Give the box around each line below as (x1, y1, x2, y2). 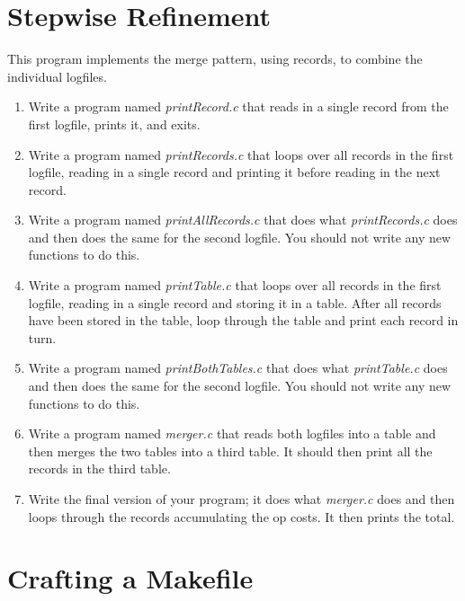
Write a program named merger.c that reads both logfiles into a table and (28, 424, 436, 443)
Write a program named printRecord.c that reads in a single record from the (28, 97, 449, 116)
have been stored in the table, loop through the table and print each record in (28, 311, 459, 330)
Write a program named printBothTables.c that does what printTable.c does (28, 358, 448, 377)
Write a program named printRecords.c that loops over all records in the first (28, 145, 454, 164)
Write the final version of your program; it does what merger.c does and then (28, 490, 455, 508)
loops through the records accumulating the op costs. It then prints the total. (28, 507, 455, 526)
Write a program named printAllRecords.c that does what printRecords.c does (28, 210, 458, 229)
